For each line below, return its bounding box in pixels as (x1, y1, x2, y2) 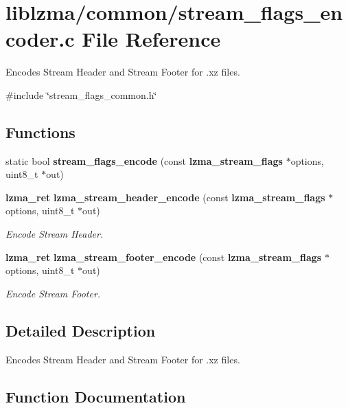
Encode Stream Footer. (5, 286, 101, 300)
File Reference (82, 25, 221, 53)
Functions (5, 121, 76, 142)
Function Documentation (5, 385, 186, 407)
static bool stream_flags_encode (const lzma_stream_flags (5, 153, 283, 168)
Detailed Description (5, 319, 156, 341)
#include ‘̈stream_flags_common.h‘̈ (5, 87, 157, 102)
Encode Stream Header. (5, 227, 104, 241)
